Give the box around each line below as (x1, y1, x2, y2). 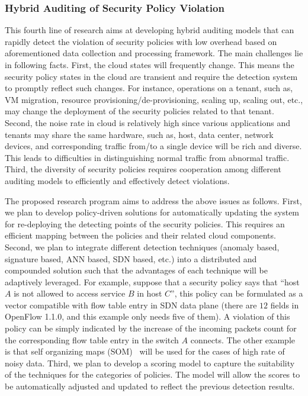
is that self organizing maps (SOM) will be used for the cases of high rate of (5, 345, 285, 358)
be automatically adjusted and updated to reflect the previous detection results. (5, 380, 295, 392)
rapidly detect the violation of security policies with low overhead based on (5, 35, 277, 47)
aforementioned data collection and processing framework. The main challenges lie (5, 47, 303, 59)
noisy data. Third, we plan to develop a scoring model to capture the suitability (5, 356, 295, 369)
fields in (270, 298, 299, 311)
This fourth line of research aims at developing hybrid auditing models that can (5, 24, 294, 36)
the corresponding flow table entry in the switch (5, 333, 179, 346)
